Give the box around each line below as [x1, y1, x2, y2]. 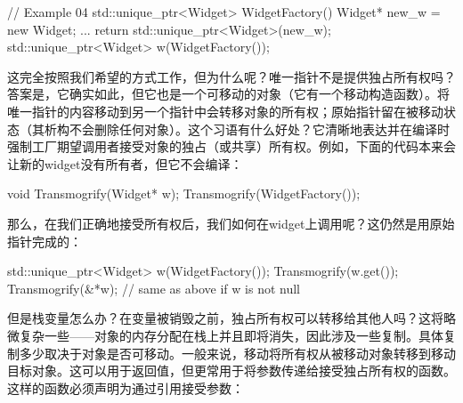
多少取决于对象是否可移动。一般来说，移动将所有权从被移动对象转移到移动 [19, 343, 456, 362]
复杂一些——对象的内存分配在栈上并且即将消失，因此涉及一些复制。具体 [19, 326, 443, 344]
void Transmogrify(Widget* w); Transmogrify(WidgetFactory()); [7, 184, 361, 203]
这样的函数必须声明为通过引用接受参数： [7, 378, 244, 397]
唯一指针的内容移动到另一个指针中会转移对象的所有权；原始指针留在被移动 [7, 101, 443, 120]
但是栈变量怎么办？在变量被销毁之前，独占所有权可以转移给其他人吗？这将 [7, 309, 443, 327]
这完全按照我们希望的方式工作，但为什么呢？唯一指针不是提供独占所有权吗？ [7, 67, 456, 85]
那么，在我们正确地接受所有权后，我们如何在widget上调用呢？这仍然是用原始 [7, 214, 455, 232]
